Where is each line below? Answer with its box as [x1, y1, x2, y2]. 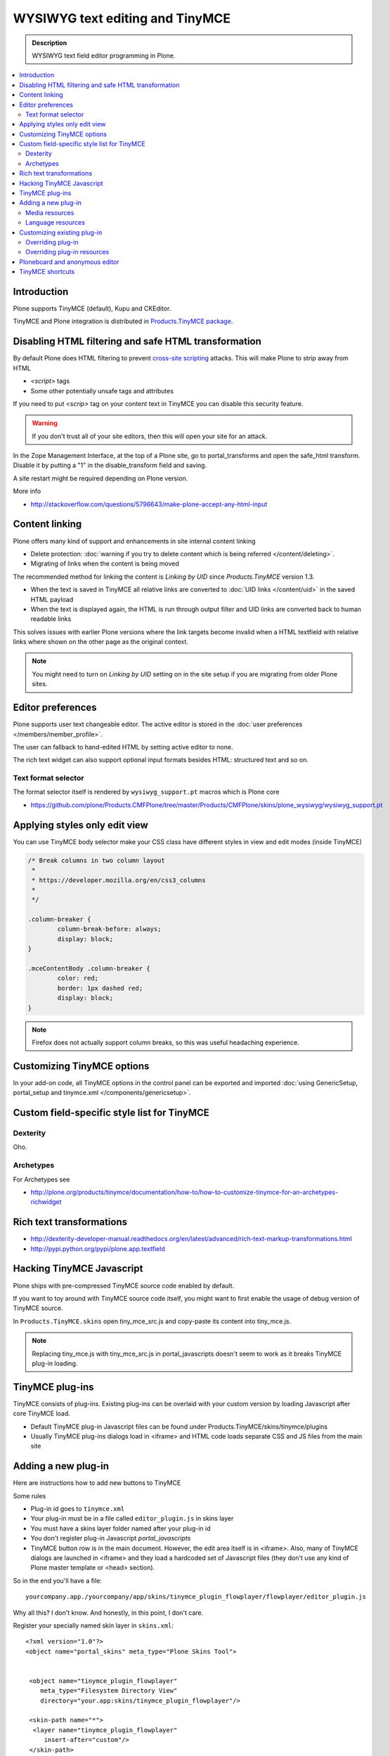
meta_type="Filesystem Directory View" [39, 1686, 178, 1695]
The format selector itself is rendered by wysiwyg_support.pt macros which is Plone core [13, 787, 280, 797]
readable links [30, 615, 72, 623]
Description [32, 39, 67, 47]
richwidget [30, 1198, 62, 1206]
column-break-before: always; [57, 925, 162, 933]
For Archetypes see [13, 1175, 70, 1184]
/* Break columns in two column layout [27, 856, 165, 864]
